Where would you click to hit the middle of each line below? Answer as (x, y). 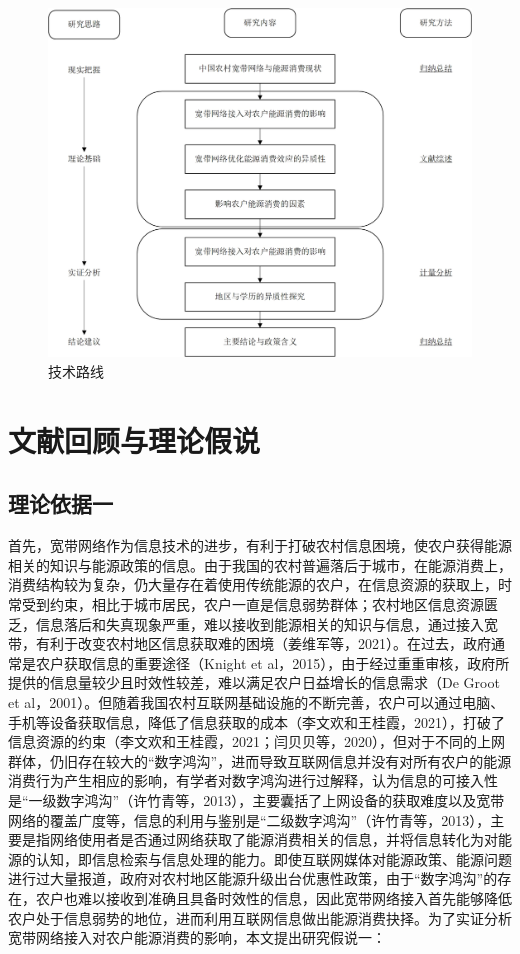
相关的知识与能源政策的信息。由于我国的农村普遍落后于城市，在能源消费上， (260, 564)
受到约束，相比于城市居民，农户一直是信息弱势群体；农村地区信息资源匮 (259, 604)
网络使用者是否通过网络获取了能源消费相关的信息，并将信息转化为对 (273, 839)
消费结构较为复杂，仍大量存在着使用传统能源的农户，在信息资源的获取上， (253, 584)
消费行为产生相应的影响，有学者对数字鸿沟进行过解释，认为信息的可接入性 (253, 780)
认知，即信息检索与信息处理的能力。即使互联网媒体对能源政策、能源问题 (273, 858)
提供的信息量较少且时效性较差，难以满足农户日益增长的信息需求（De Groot (254, 682)
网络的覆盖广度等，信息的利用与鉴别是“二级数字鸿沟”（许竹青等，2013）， (249, 819)
